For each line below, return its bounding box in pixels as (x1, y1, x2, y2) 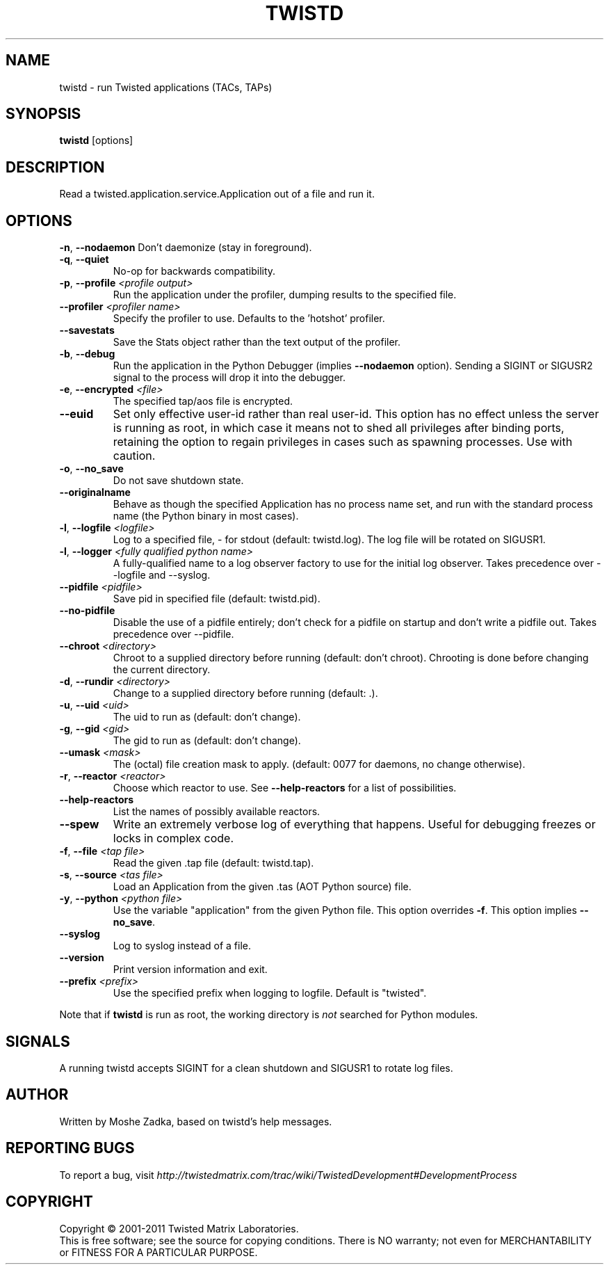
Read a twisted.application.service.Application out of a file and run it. (59, 188, 375, 200)
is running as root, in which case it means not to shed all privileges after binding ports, (113, 421, 565, 435)
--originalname (59, 486, 131, 499)
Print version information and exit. (113, 963, 268, 976)
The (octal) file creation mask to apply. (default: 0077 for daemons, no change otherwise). (113, 758, 526, 771)
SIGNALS (6, 1032, 70, 1050)
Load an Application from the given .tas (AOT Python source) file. (113, 881, 412, 893)
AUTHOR (6, 1086, 69, 1104)
